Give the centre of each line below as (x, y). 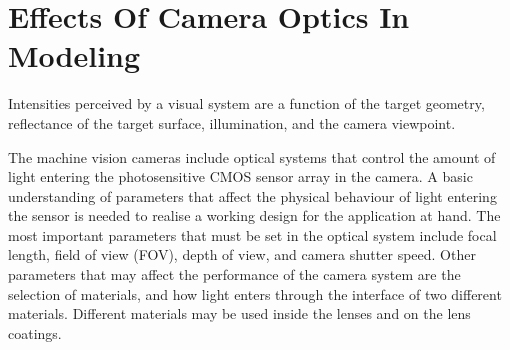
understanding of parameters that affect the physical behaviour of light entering (252, 195)
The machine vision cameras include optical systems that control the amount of (252, 156)
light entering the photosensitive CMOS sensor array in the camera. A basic (240, 176)
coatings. (35, 332)
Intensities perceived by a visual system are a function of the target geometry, (246, 103)
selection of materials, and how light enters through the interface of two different (255, 293)
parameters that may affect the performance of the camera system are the (234, 274)
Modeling (74, 55)
